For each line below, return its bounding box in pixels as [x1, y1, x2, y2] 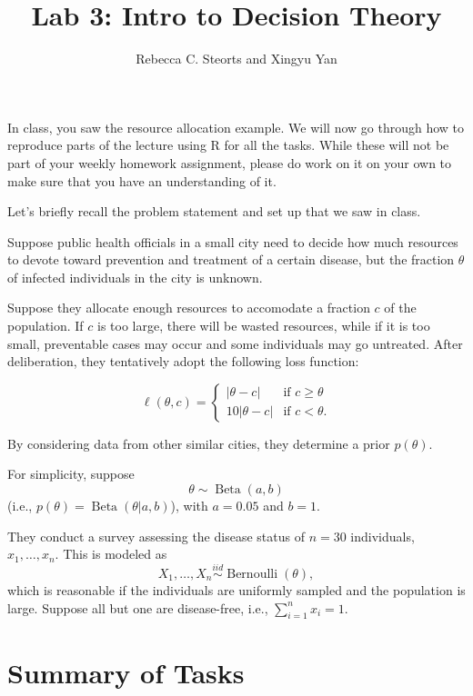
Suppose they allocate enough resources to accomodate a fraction [7, 298, 370, 317]
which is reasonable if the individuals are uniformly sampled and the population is [7, 581, 466, 600]
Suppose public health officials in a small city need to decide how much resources [7, 232, 458, 251]
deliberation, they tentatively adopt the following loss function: [7, 352, 359, 371]
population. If [7, 316, 84, 335]
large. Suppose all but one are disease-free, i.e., [7, 598, 268, 617]
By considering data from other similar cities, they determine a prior [7, 433, 390, 452]
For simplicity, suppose [7, 464, 135, 483]
